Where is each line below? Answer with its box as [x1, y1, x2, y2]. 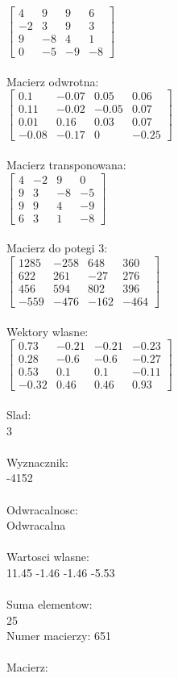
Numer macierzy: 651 [6, 627, 111, 644]
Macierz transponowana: [6, 156, 126, 173]
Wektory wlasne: [6, 322, 89, 339]
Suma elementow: [6, 596, 93, 613]
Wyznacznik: [6, 453, 69, 470]
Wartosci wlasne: [6, 548, 89, 565]
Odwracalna [6, 517, 66, 534]
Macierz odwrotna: [6, 73, 99, 89]
